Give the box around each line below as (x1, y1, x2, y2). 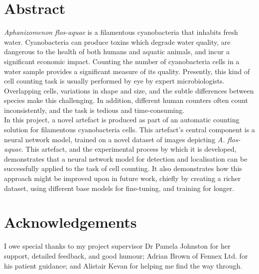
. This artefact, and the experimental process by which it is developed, (21, 144, 237, 154)
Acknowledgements (4, 212, 137, 232)
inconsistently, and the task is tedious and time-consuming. (4, 104, 185, 115)
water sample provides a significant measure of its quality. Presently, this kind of (4, 66, 250, 76)
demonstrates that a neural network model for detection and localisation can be (4, 153, 248, 164)
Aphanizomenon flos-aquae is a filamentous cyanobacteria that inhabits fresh (4, 27, 238, 37)
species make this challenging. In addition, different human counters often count (4, 95, 248, 105)
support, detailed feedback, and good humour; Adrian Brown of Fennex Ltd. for (4, 250, 248, 261)
